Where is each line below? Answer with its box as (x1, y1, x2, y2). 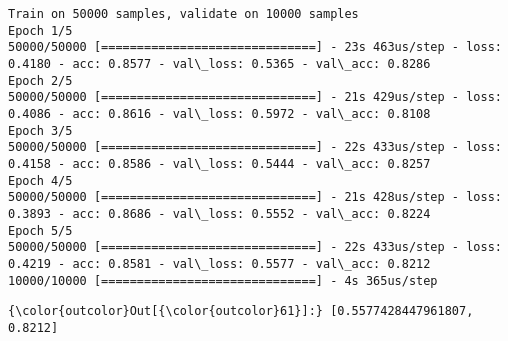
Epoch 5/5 (8, 223, 73, 238)
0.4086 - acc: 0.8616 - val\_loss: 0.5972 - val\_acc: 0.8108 (8, 106, 431, 121)
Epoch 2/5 (8, 73, 73, 88)
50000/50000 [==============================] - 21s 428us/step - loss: (8, 190, 502, 205)
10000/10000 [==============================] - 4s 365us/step (8, 273, 438, 288)
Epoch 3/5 (8, 123, 73, 138)
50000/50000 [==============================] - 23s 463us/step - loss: (8, 40, 502, 55)
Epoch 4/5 (8, 173, 73, 188)
